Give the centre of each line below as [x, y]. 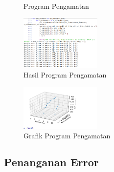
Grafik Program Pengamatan [67, 136]
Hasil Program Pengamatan [65, 75]
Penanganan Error [51, 162]
